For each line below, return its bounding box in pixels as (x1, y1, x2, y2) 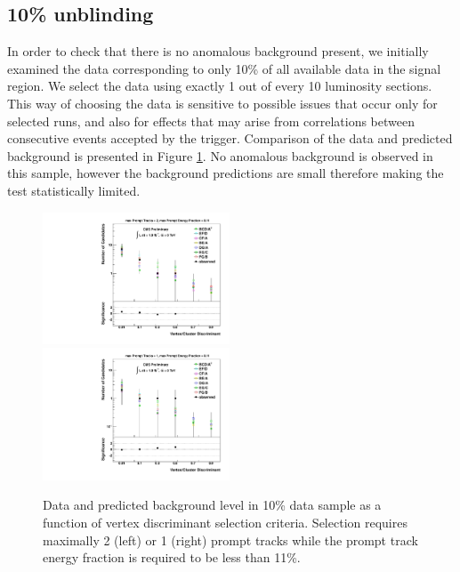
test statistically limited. (7, 181, 141, 199)
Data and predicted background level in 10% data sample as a (43, 495, 382, 514)
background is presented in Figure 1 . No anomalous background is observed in (7, 146, 433, 165)
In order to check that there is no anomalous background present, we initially (7, 42, 429, 60)
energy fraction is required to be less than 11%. (43, 548, 301, 567)
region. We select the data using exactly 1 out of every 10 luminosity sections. (7, 77, 432, 95)
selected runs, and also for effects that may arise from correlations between (7, 111, 415, 130)
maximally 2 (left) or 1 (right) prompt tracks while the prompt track (43, 530, 418, 549)
